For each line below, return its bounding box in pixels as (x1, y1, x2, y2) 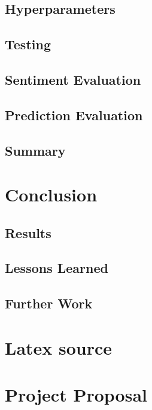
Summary (5, 141, 66, 159)
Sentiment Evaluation (5, 70, 141, 88)
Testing (5, 35, 51, 54)
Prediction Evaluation (5, 105, 143, 124)
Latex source (5, 335, 113, 360)
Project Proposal (5, 382, 147, 407)
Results (5, 223, 51, 242)
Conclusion (5, 182, 98, 207)
